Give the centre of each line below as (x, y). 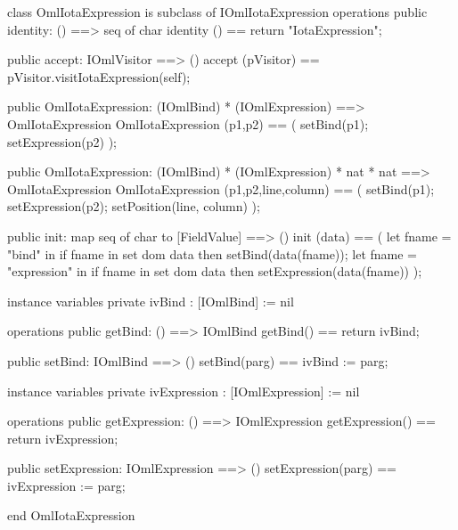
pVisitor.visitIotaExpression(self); (99, 76)
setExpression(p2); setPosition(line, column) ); (134, 206)
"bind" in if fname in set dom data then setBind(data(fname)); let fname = (213, 253)
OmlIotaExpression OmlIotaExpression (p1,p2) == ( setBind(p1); (188, 123)
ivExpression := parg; (66, 485)
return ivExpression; (63, 438)
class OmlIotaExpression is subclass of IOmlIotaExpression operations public (217, 12)
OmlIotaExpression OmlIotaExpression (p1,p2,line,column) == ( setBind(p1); (221, 188)
